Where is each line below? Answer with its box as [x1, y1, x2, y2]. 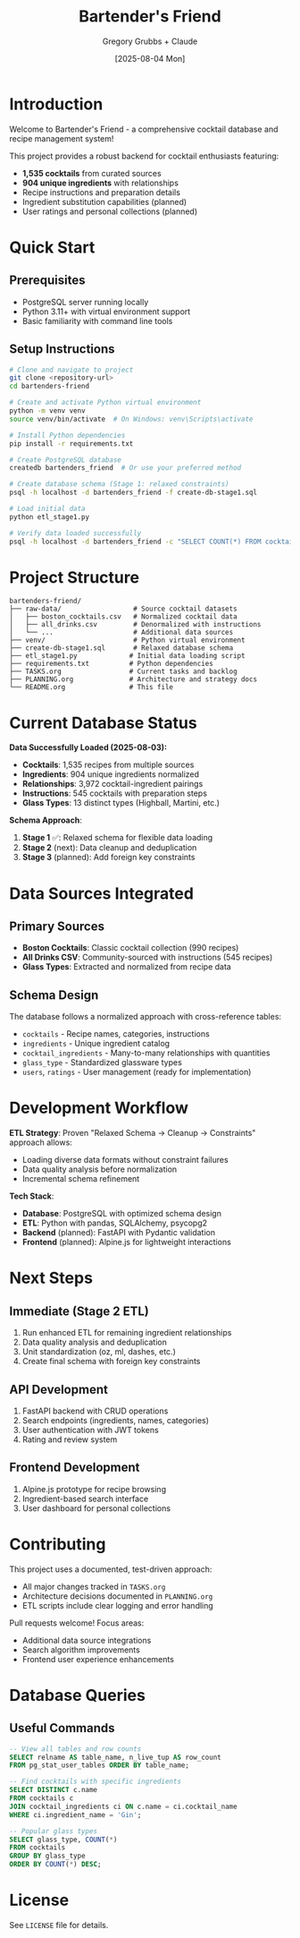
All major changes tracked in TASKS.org [21, 1581, 166, 1592]
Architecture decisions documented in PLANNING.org [21, 1591, 213, 1601]
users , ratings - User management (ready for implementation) [21, 1067, 252, 1078]
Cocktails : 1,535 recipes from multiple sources [21, 759, 195, 771]
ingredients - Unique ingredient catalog [21, 1038, 171, 1049]
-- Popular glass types [9, 1826, 98, 1836]
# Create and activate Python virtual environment [9, 398, 202, 407]
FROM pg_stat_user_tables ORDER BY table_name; [9, 1761, 190, 1770]
